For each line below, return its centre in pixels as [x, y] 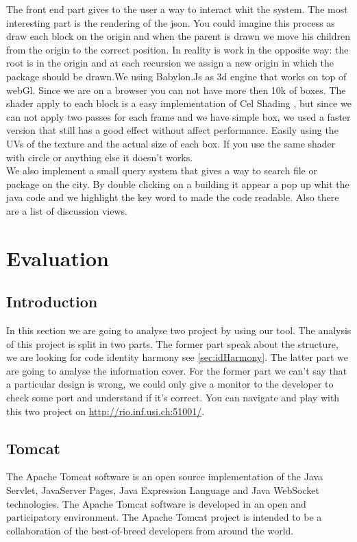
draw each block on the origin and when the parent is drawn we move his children [178, 36]
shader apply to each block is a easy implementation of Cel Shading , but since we [179, 103]
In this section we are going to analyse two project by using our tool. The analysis [179, 330]
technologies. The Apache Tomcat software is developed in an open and [156, 503]
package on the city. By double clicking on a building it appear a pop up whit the [178, 184]
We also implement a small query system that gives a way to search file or [162, 170]
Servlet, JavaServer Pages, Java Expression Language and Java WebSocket [163, 490]
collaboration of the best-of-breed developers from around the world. [150, 530]
